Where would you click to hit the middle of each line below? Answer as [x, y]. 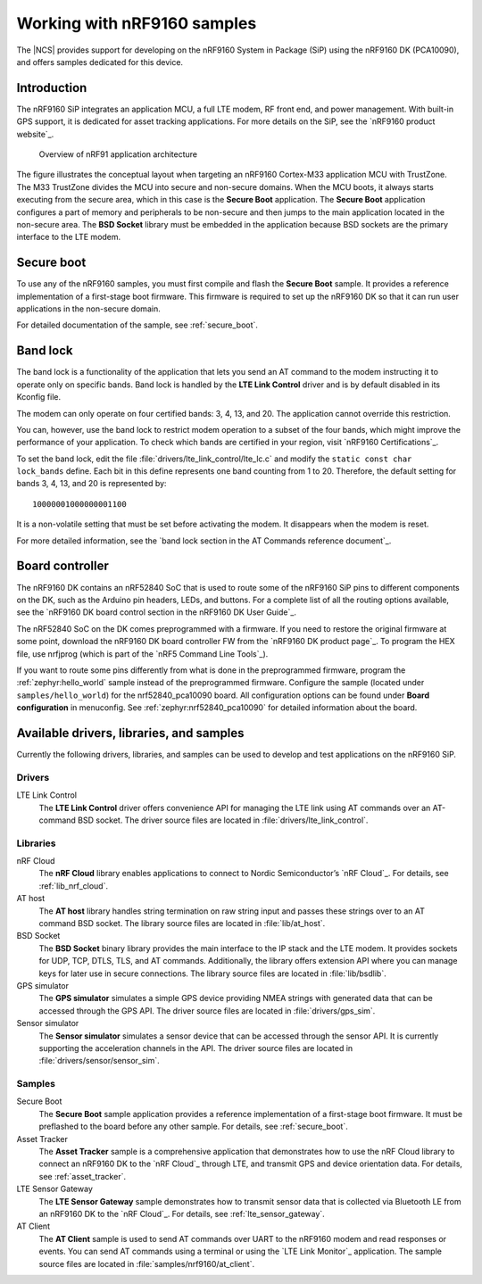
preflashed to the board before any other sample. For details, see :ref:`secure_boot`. [193, 1127]
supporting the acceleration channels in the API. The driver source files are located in [196, 1048]
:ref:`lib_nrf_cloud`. [74, 886]
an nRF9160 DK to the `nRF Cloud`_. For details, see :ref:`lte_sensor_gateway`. [182, 1214]
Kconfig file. [39, 397]
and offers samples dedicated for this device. [100, 62]
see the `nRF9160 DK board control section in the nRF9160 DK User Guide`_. [156, 612]
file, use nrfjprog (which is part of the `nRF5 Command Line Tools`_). [142, 654]
